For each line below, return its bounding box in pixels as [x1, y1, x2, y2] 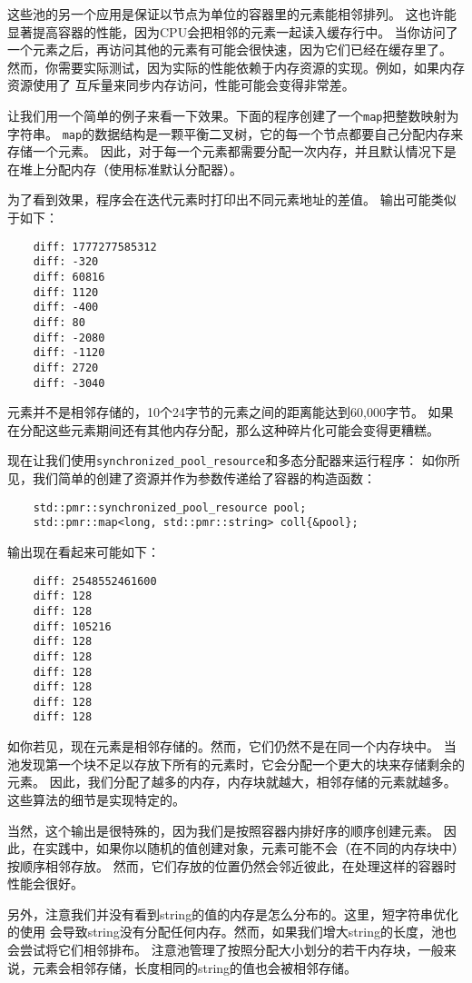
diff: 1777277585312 [33, 240, 157, 253]
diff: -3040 [33, 376, 105, 390]
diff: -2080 [33, 331, 105, 344]
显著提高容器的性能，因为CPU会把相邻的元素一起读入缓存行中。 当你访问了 [7, 22, 458, 41]
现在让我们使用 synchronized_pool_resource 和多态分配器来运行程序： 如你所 [7, 451, 460, 470]
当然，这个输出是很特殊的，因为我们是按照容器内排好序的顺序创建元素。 [7, 820, 439, 839]
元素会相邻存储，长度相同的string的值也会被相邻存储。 [32, 958, 358, 977]
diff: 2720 [33, 361, 99, 374]
